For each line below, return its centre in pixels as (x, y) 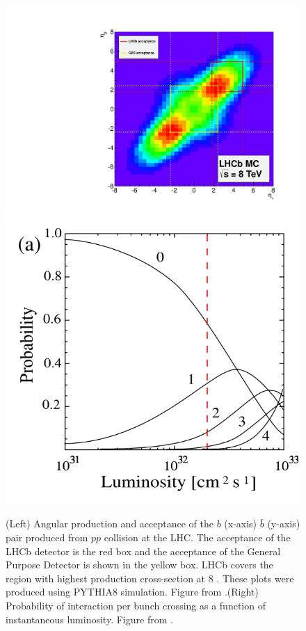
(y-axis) (284, 524)
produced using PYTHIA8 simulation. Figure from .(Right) (132, 592)
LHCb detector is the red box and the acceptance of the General (143, 551)
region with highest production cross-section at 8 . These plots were (150, 578)
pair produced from (47, 537)
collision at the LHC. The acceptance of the (197, 537)
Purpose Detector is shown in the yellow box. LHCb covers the (139, 565)
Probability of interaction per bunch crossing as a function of (136, 606)
